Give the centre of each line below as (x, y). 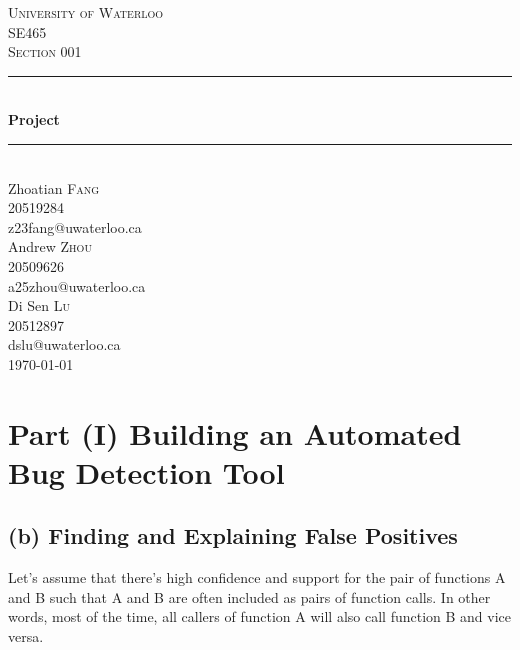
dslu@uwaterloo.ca (64, 344)
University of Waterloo (86, 12)
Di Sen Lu (39, 305)
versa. (26, 636)
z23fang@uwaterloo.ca (75, 226)
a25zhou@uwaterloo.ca (77, 285)
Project (34, 119)
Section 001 (45, 51)
